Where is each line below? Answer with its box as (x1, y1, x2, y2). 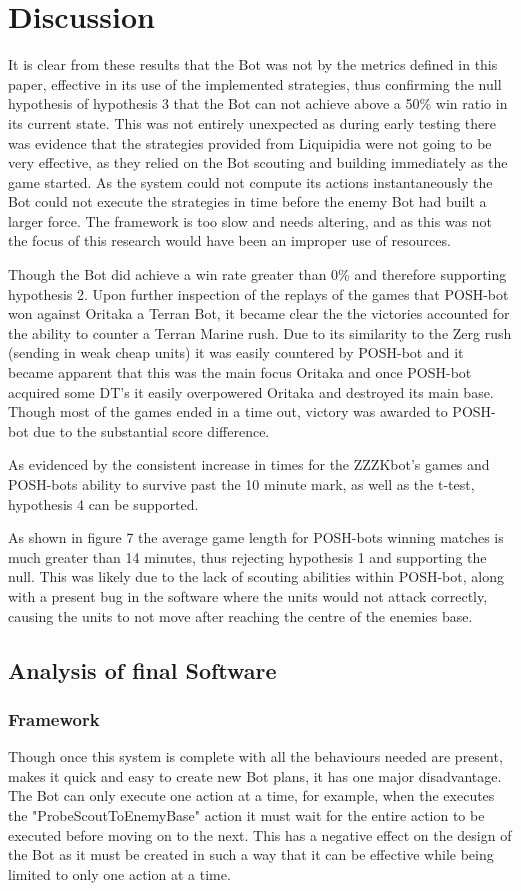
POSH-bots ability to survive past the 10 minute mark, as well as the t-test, (8, 474, 475, 494)
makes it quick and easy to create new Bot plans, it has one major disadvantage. (8, 765, 502, 786)
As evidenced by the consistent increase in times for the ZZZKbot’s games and (8, 454, 490, 475)
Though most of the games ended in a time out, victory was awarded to (8, 401, 448, 422)
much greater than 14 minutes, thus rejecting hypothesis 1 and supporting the (8, 546, 487, 567)
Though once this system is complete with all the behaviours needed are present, (8, 746, 503, 767)
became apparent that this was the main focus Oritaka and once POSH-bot (8, 362, 472, 383)
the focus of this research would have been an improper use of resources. (8, 230, 451, 251)
